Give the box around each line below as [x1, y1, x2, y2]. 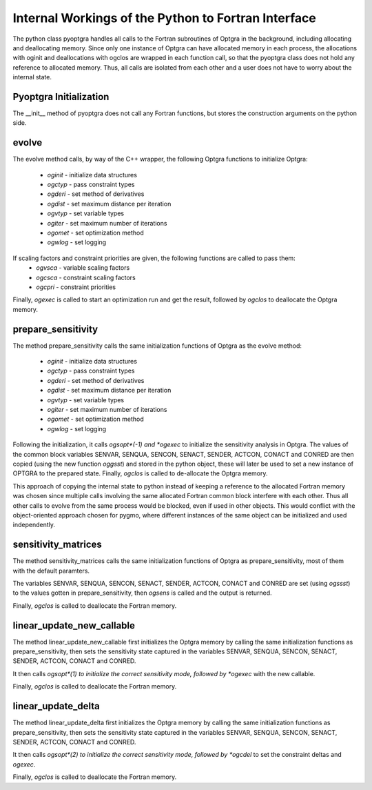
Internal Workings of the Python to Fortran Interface [12, 10, 316, 26]
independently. [12, 521, 55, 529]
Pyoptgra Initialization [12, 90, 110, 103]
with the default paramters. [12, 566, 90, 575]
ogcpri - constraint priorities [36, 283, 116, 291]
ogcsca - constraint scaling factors [36, 273, 136, 282]
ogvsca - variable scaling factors [36, 264, 130, 272]
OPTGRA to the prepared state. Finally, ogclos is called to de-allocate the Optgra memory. [12, 469, 268, 477]
